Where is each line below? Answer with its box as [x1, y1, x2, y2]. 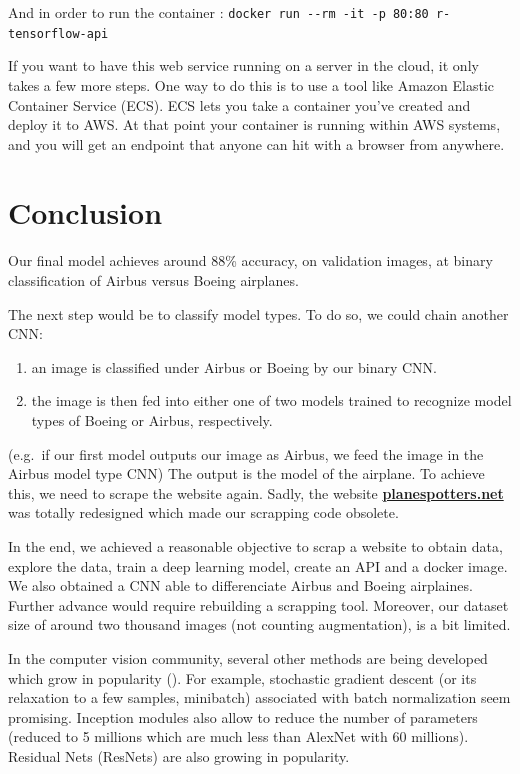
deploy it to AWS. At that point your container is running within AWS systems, [8, 114, 501, 135]
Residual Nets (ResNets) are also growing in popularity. [8, 745, 350, 766]
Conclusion [8, 192, 163, 233]
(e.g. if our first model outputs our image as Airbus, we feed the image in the [8, 443, 484, 464]
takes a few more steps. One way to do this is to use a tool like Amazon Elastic [8, 74, 495, 95]
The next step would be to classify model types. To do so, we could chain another [8, 303, 509, 324]
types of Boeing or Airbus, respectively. [31, 409, 273, 430]
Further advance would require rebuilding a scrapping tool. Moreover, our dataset [8, 594, 509, 615]
